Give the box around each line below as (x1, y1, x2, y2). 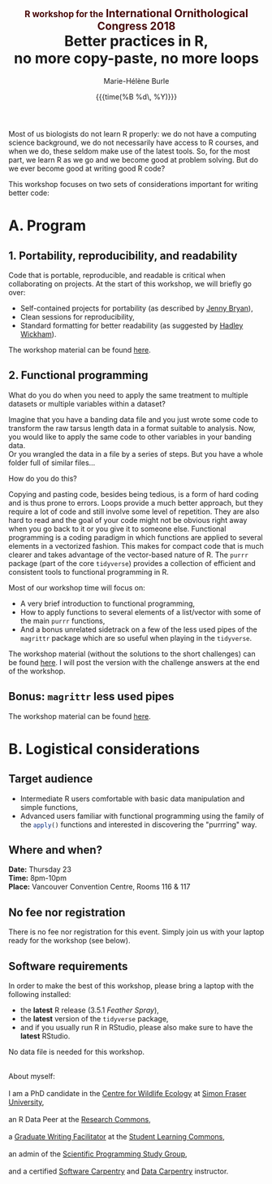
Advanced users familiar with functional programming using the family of (19, 811, 265, 821)
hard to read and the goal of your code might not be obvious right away (8, 515, 248, 525)
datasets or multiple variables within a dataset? (8, 398, 166, 408)
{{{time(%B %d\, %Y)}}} (96, 92, 177, 102)
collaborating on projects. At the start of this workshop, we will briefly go (8, 279, 252, 289)
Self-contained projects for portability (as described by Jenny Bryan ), (19, 303, 253, 313)
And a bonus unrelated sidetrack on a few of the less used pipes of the (19, 625, 257, 634)
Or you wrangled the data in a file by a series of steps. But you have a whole (8, 449, 264, 459)
